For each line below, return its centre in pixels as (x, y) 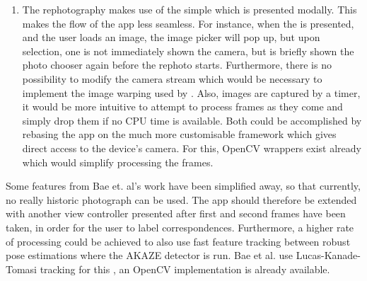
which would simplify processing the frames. (118, 162)
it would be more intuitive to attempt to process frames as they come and (182, 107)
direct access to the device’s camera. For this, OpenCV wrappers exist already (192, 148)
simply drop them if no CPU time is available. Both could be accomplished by (192, 120)
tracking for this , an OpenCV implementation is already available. (185, 269)
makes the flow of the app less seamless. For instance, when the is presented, (188, 23)
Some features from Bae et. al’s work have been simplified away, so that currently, (183, 186)
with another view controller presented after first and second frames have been (176, 213)
